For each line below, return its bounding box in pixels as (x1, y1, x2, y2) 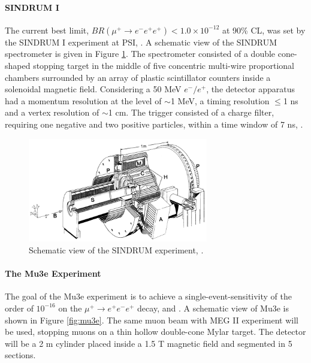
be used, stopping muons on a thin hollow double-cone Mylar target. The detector (5, 325, 306, 338)
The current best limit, (5, 23, 89, 36)
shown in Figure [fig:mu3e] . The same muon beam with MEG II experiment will (5, 313, 298, 326)
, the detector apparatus (206, 83, 295, 95)
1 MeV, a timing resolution (170, 94, 270, 107)
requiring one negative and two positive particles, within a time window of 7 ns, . (5, 117, 303, 130)
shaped (5, 59, 31, 71)
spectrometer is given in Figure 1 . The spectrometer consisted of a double (5, 47, 276, 60)
